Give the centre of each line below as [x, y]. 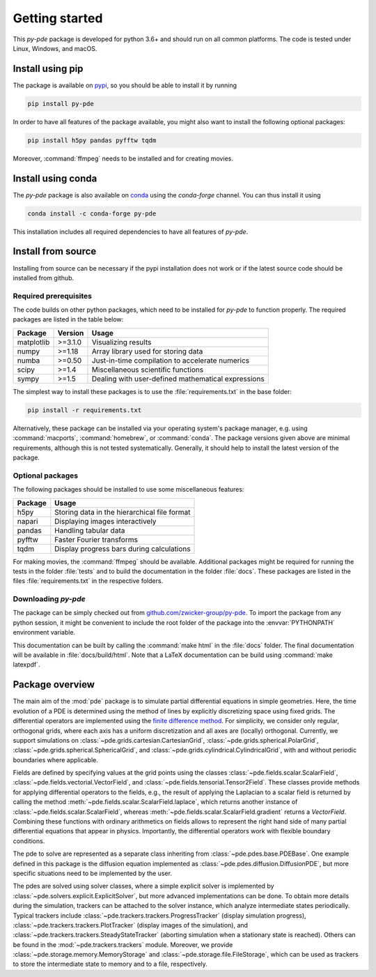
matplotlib [33, 342]
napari [28, 521]
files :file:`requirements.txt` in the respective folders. [88, 581]
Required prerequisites [53, 296]
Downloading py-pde [49, 599]
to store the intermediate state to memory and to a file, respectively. [110, 964]
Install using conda [55, 178]
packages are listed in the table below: [68, 319]
